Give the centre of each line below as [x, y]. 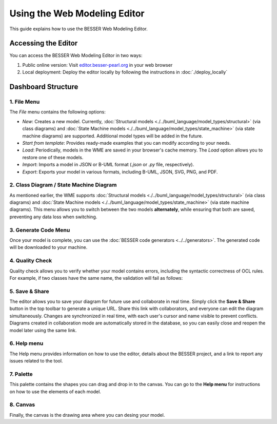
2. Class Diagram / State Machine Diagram [63, 185]
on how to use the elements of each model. [55, 391]
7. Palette [21, 374]
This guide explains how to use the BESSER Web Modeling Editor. [79, 29]
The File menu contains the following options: [58, 112]
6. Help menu [26, 343]
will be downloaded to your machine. [48, 247]
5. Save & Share [29, 291]
